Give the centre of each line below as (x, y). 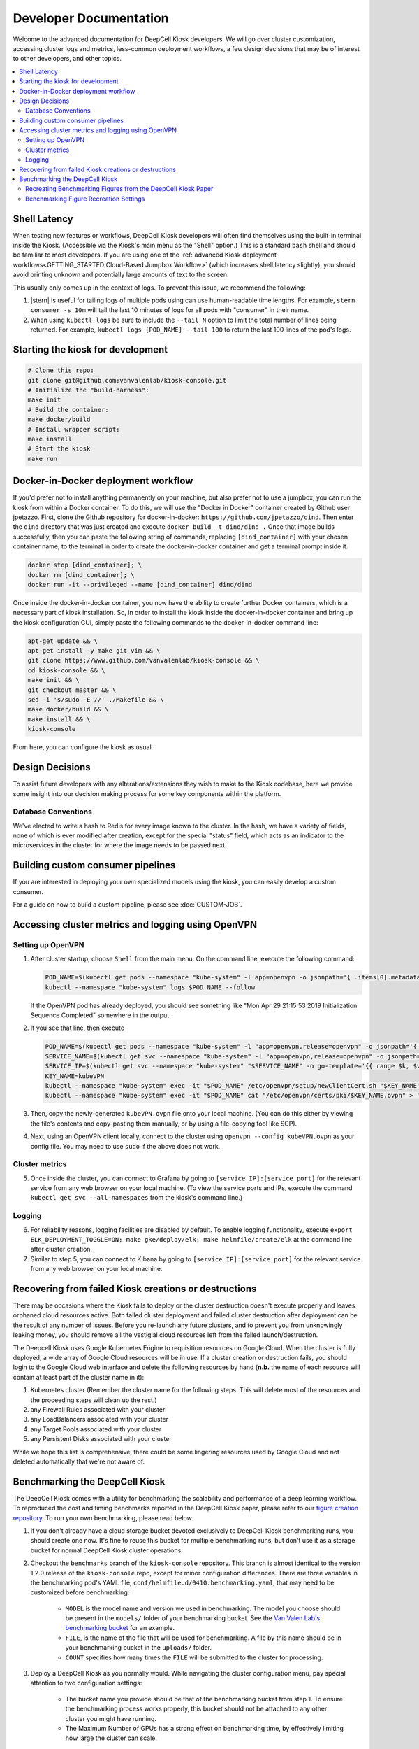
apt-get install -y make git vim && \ (94, 651)
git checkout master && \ (72, 690)
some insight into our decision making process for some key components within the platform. (147, 793)
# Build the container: (68, 410)
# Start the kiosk (59, 449)
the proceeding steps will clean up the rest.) (94, 1400)
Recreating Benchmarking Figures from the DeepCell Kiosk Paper (119, 189)
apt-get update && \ (63, 641)
